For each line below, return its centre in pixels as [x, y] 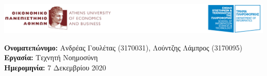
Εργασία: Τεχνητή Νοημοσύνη [51, 57]
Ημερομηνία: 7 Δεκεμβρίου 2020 [55, 67]
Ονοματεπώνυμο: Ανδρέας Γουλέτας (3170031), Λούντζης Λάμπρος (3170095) [123, 47]
